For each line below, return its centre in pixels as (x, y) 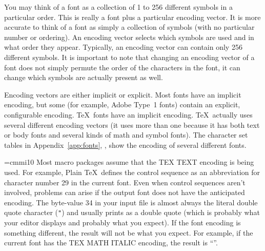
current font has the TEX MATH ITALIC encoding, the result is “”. (111, 243)
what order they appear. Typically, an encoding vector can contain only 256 (123, 47)
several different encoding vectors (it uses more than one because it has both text (132, 124)
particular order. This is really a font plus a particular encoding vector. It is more (132, 17)
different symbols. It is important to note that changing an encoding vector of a (129, 57)
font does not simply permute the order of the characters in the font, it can (122, 67)
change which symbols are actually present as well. (84, 77)
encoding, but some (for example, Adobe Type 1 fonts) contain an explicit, (122, 104)
